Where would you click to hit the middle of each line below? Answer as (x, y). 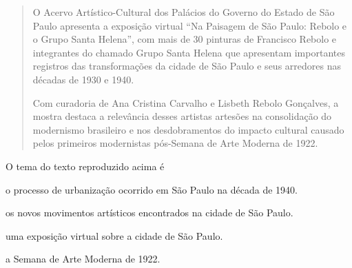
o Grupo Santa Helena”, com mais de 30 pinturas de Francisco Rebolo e (185, 39)
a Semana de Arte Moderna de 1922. (83, 259)
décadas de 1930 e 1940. (83, 79)
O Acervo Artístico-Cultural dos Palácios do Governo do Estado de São (184, 12)
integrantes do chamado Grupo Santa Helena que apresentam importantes (189, 52)
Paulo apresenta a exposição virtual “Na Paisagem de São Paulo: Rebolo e (190, 25)
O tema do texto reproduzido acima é (85, 166)
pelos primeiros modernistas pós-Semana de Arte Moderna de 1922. (175, 143)
